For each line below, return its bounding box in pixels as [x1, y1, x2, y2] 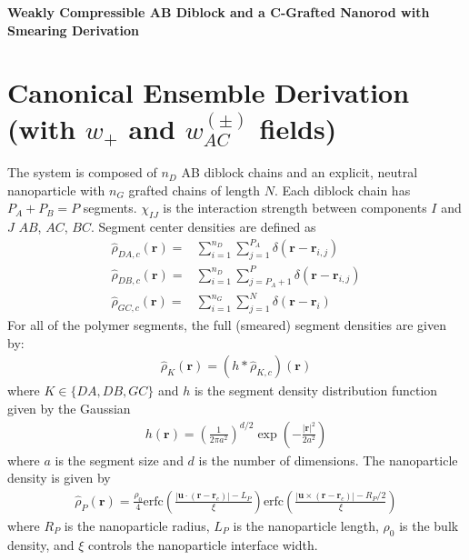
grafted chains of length [128, 180, 261, 199]
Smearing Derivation [7, 20, 139, 39]
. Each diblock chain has [274, 180, 411, 199]
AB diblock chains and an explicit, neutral [181, 163, 418, 182]
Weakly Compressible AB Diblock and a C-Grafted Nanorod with [7, 3, 430, 21]
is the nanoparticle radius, [64, 515, 210, 535]
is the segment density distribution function [194, 381, 438, 400]
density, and [7, 535, 75, 554]
